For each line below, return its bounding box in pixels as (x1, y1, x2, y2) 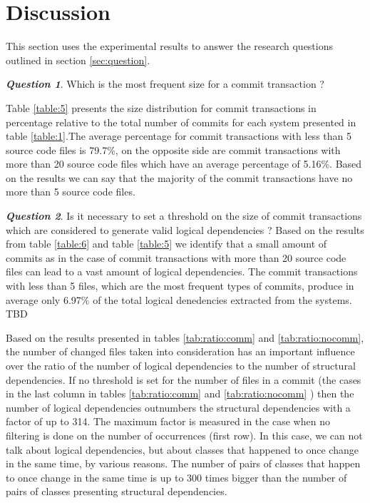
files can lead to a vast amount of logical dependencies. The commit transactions (6, 264, 358, 279)
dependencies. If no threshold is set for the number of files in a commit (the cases (6, 372, 361, 387)
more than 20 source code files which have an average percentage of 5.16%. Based (6, 156, 362, 171)
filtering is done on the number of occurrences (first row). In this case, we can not (6, 427, 363, 442)
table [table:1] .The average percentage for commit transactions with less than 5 (6, 128, 351, 143)
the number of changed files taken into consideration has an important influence (6, 344, 355, 359)
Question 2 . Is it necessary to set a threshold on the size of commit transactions (6, 208, 362, 223)
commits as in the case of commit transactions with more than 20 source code (6, 250, 346, 265)
